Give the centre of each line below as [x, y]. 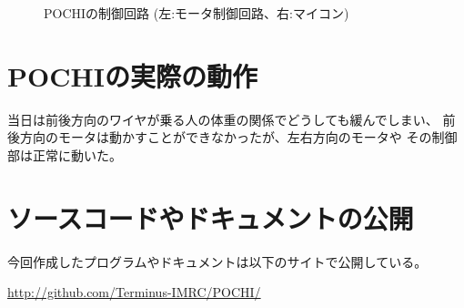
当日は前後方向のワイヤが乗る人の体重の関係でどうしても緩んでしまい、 [223, 119]
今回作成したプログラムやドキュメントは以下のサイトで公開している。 [217, 261]
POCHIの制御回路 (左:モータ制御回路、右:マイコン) [197, 13]
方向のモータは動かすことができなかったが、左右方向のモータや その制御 [238, 137]
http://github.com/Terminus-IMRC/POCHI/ [134, 292]
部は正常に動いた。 [65, 154]
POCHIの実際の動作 [132, 75]
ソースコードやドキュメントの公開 [211, 217]
